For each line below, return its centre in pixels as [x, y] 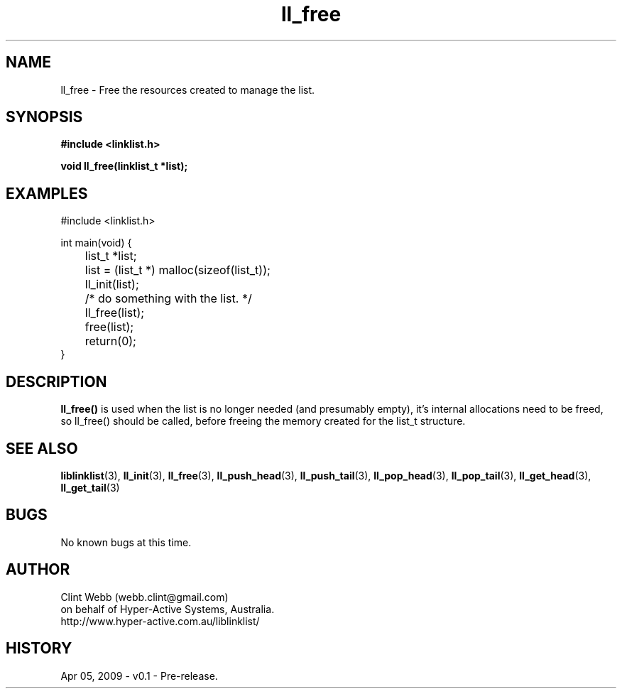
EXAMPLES [47, 193]
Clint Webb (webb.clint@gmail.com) [144, 597]
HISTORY [39, 649]
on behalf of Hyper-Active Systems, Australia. [168, 609]
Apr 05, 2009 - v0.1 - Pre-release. [139, 676]
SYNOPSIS [44, 117]
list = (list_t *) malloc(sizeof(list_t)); [178, 270]
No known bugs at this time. [126, 542]
